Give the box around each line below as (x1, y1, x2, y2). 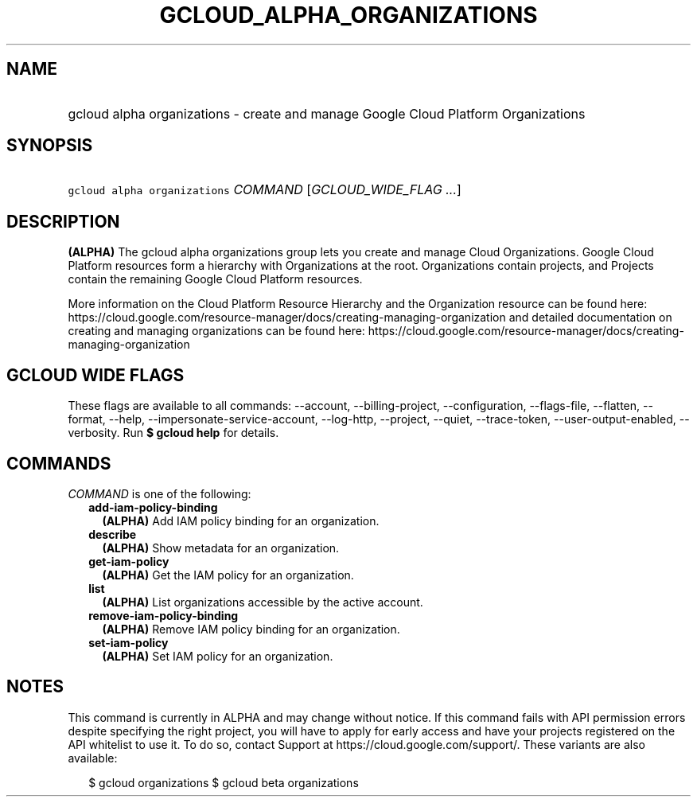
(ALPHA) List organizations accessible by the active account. (102, 594, 423, 609)
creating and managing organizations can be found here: (68, 324, 365, 338)
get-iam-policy (88, 554, 169, 568)
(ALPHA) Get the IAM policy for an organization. (102, 567, 354, 582)
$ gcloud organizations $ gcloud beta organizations (88, 775, 359, 789)
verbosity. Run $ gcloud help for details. (68, 426, 279, 440)
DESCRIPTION (6, 211, 120, 232)
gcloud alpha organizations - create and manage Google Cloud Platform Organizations (68, 105, 586, 122)
